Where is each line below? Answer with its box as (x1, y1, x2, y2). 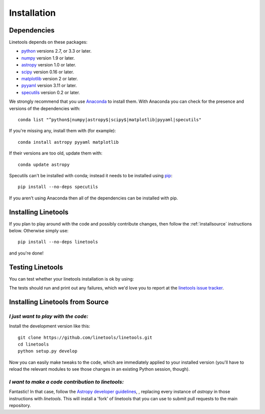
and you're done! (9, 250, 44, 256)
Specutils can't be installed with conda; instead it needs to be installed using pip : (9, 172, 173, 178)
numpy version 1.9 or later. (21, 55, 75, 61)
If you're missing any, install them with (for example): (9, 128, 116, 134)
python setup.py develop (18, 349, 78, 354)
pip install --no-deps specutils (18, 184, 98, 190)
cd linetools (18, 342, 49, 347)
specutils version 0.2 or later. (21, 89, 80, 96)
